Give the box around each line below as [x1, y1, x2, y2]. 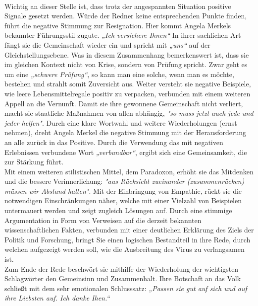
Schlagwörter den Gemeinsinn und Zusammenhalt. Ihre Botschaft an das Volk [4, 273, 241, 284]
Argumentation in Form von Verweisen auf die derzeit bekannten [4, 215, 202, 225]
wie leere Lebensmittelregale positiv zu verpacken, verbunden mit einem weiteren [4, 88, 251, 98]
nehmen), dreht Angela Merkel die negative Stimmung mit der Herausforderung [4, 127, 246, 138]
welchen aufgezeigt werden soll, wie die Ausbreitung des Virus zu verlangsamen [4, 244, 245, 254]
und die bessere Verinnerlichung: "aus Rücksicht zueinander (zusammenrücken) [4, 176, 245, 186]
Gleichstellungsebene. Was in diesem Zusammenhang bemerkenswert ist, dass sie [4, 49, 249, 60]
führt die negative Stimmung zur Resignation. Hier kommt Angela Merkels [4, 20, 231, 30]
